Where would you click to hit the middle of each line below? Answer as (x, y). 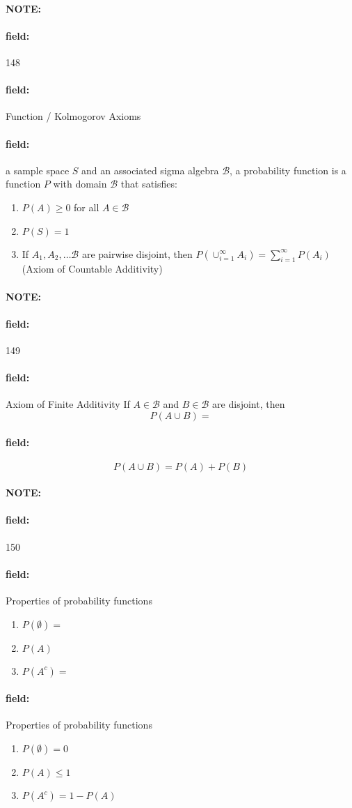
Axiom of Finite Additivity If (68, 404)
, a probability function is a (288, 170)
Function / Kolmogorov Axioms (73, 116)
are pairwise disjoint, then (137, 253)
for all (87, 207)
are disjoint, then (249, 404)
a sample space (38, 170)
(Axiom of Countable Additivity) (92, 269)
